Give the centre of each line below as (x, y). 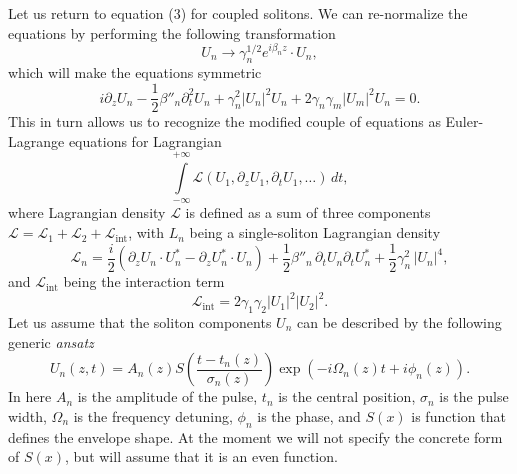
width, (27, 415)
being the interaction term (144, 281)
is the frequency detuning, (153, 415)
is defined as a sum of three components (308, 212)
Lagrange (36, 140)
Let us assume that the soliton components (140, 322)
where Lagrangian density (87, 212)
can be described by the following (399, 322)
